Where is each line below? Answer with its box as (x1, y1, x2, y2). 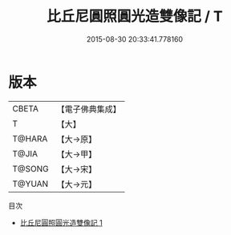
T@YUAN (12, 178, 49, 189)
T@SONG (12, 163, 50, 174)
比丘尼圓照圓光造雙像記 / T (47, 7, 223, 26)
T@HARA (12, 133, 48, 144)
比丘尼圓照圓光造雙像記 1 (19, 217, 103, 227)
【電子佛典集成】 (56, 103, 122, 115)
